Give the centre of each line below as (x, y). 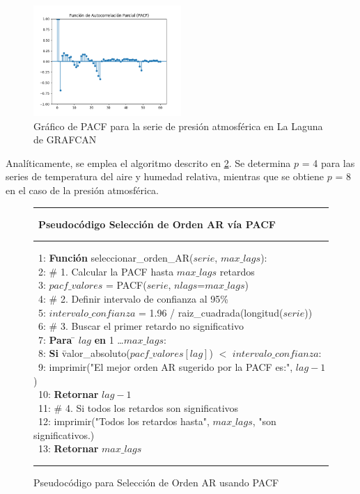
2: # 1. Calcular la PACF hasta (106, 271)
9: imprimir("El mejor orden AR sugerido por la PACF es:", (165, 366)
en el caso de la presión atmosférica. (82, 190)
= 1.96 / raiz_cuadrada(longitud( (211, 312)
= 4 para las (328, 162)
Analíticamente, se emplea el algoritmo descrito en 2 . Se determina (148, 162)
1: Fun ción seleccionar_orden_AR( (116, 258)
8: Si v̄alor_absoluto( (84, 353)
